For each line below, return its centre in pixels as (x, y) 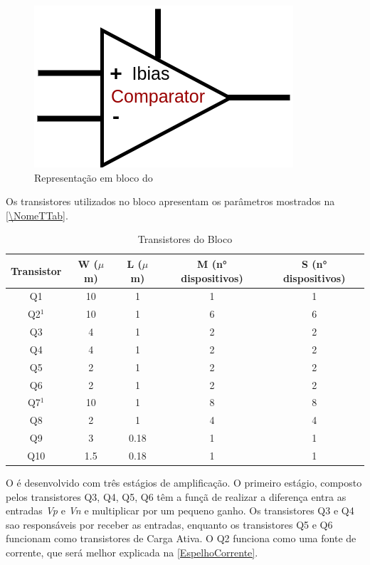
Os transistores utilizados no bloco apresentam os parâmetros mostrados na (170, 201)
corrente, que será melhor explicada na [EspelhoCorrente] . (132, 553)
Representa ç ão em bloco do (94, 177)
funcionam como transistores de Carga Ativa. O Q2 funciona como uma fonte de (181, 538)
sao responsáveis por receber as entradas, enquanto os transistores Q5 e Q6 (169, 524)
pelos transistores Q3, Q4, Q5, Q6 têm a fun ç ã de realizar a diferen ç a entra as (176, 496)
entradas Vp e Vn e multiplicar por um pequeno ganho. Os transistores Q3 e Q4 (180, 510)
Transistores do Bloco (185, 239)
